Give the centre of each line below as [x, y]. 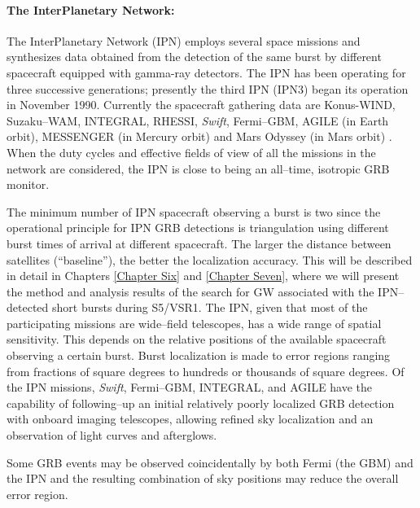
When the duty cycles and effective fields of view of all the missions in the [191, 152]
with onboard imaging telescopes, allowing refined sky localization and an [190, 419]
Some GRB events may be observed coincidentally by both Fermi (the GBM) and [210, 462]
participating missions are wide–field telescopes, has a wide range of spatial [194, 323]
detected [28, 307]
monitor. [28, 184]
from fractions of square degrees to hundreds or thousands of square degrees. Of [206, 371]
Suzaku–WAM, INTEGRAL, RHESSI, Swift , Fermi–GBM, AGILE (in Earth [198, 120]
